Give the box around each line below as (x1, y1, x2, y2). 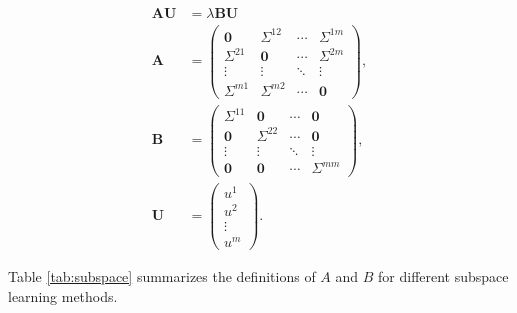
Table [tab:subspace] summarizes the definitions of (8, 265, 316, 286)
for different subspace (378, 265, 509, 286)
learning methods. (8, 285, 118, 306)
